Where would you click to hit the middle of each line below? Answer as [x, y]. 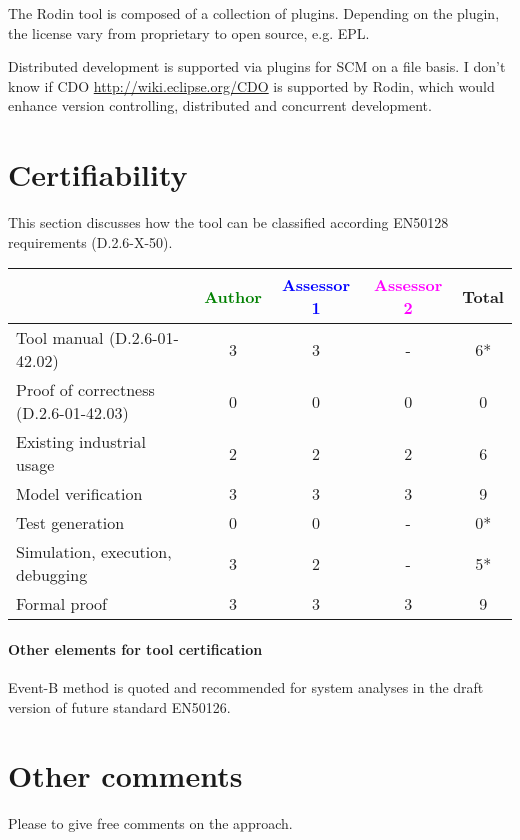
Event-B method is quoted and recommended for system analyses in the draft [246, 687]
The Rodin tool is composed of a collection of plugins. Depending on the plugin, [254, 13]
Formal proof [62, 604]
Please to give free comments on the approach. [150, 823]
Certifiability [98, 174]
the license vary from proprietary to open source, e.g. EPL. [189, 32]
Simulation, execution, [94, 552]
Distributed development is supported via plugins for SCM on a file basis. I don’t [257, 66]
